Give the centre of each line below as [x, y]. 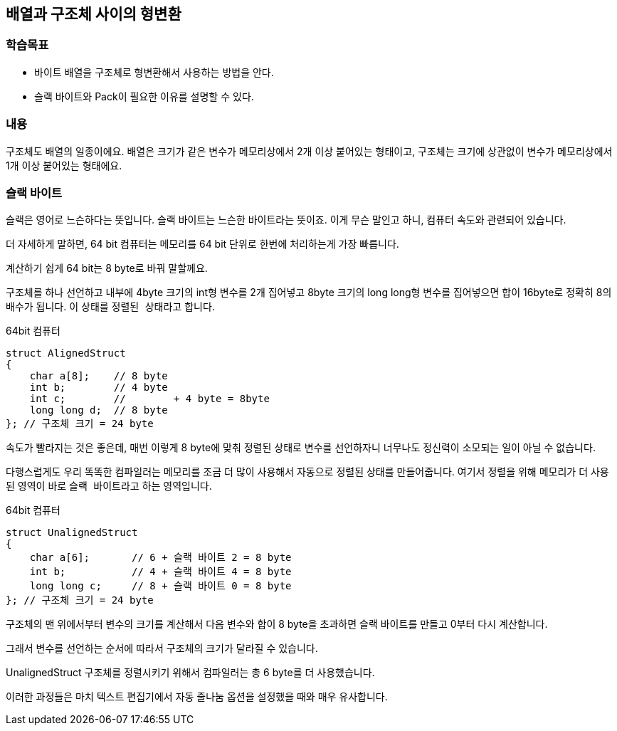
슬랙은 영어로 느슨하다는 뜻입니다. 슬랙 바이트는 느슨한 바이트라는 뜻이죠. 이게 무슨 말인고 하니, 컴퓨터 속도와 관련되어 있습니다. [286, 220]
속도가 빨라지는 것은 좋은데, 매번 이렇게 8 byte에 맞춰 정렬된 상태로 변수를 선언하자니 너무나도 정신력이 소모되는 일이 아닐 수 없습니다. [301, 448]
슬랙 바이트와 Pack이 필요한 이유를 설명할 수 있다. [144, 96]
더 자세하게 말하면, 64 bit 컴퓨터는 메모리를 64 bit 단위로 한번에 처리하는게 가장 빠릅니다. [202, 244]
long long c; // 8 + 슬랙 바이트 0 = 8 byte [160, 586]
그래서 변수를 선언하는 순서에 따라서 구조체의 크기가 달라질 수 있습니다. [162, 648]
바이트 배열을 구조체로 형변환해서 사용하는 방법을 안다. [154, 72]
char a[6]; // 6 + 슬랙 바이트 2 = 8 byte [160, 558]
